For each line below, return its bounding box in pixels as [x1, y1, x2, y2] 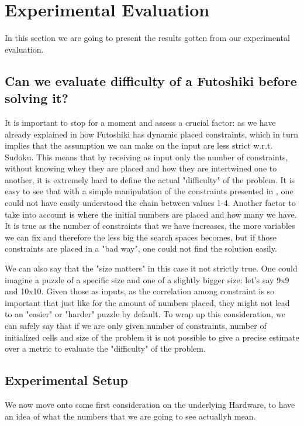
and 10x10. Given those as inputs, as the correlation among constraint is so [5, 285, 275, 297]
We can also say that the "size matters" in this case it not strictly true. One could [5, 262, 298, 274]
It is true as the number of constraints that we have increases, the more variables [5, 219, 295, 232]
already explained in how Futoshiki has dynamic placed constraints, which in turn [5, 128, 298, 140]
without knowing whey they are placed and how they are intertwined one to [5, 162, 277, 174]
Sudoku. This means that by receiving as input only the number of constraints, [5, 150, 288, 163]
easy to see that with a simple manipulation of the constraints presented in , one [5, 185, 293, 197]
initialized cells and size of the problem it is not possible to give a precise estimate [5, 331, 299, 343]
